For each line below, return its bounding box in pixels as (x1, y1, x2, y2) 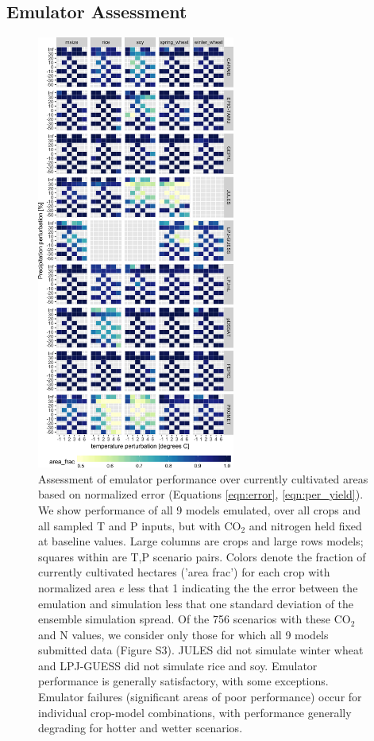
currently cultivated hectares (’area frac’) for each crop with (38, 564, 330, 580)
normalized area (38, 579, 116, 596)
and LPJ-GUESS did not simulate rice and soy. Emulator (38, 657, 318, 673)
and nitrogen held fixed (249, 517, 362, 533)
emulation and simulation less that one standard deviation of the (38, 595, 354, 611)
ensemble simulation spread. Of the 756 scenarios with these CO (38, 611, 351, 627)
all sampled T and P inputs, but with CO (38, 517, 241, 533)
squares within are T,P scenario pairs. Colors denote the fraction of (38, 548, 366, 564)
